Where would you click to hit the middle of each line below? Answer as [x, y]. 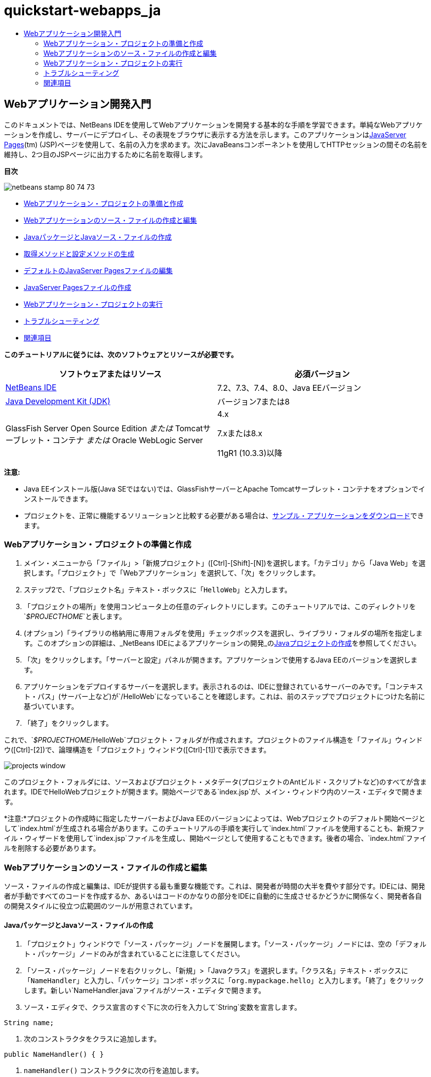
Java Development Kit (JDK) [58, 401]
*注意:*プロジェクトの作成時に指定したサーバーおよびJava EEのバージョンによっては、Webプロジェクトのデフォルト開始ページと [215, 819]
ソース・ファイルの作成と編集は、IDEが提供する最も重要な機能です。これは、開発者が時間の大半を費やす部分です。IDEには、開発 [215, 886]
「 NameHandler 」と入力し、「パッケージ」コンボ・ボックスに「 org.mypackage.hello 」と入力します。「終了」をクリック [224, 981]
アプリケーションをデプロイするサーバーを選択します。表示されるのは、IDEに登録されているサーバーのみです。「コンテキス [224, 687]
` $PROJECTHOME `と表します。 [75, 617]
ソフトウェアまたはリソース [110, 374]
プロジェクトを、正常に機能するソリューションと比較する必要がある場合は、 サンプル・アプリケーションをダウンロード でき [224, 515]
